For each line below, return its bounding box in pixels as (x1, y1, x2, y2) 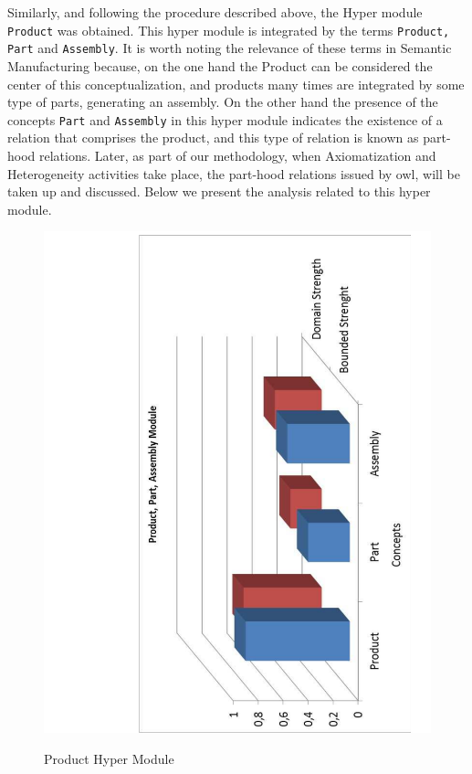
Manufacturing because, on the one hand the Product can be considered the (7, 56, 433, 75)
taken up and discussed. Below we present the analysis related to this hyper (7, 182, 431, 201)
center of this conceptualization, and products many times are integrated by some (7, 74, 465, 93)
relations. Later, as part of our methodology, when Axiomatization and (39, 145, 436, 164)
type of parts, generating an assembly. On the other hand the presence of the (7, 92, 438, 111)
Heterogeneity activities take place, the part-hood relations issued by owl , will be (7, 164, 460, 183)
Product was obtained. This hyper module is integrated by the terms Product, (7, 20, 450, 39)
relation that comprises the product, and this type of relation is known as (7, 128, 419, 147)
